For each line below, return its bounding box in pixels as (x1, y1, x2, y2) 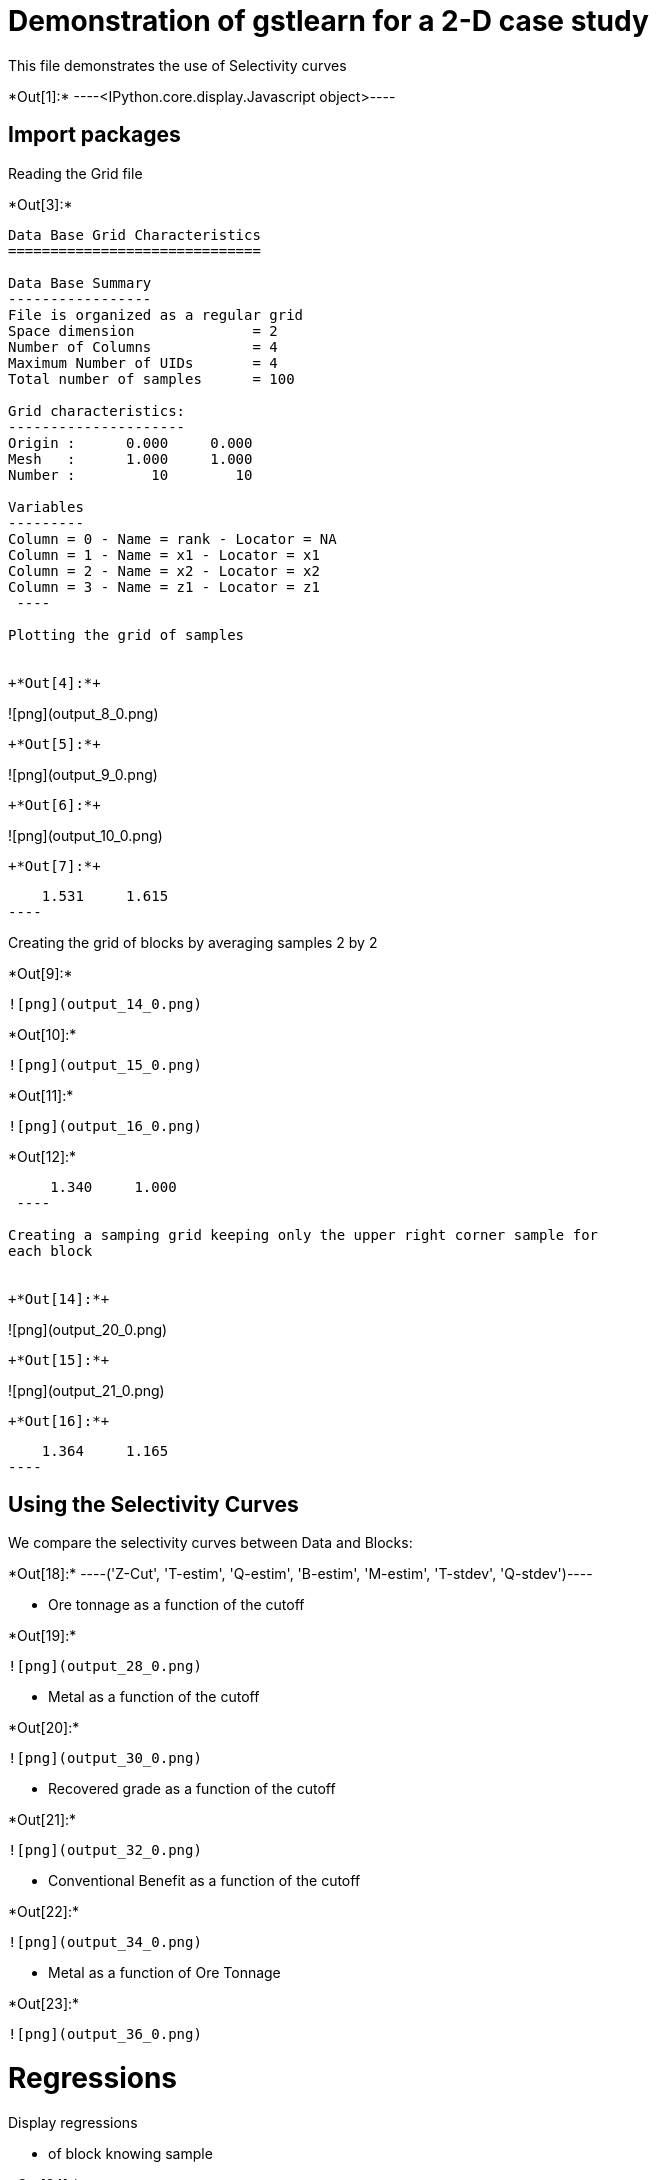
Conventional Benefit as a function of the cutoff (48, 1872, 361, 1890)
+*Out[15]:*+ (8, 1351, 110, 1368)
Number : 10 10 (8, 466, 253, 483)
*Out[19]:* (8, 1627, 77, 1645)
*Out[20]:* (8, 1719, 80, 1737)
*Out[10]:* (8, 1025, 77, 1043)
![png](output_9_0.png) (8, 765, 158, 783)
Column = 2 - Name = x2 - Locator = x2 (8, 562, 320, 579)
